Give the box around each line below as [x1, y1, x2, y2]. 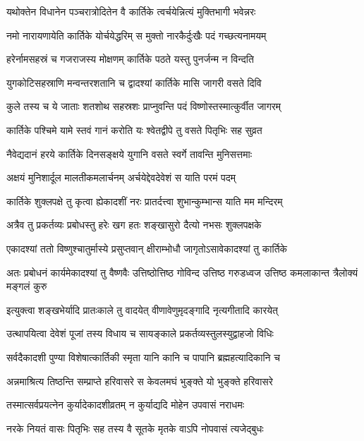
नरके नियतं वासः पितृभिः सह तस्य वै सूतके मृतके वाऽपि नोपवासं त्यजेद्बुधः [6, 421, 264, 435]
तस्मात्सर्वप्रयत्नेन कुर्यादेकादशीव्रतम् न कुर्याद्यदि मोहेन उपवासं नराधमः [6, 397, 244, 412]
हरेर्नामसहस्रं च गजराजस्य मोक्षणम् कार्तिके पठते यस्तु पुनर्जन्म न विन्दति [6, 52, 254, 66]
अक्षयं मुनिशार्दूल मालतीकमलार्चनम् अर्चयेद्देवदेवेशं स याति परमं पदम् [6, 170, 236, 185]
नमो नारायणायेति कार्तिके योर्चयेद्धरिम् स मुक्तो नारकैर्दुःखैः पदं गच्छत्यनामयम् [6, 28, 267, 42]
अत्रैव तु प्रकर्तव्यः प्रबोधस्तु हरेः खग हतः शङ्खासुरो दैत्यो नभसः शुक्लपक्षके [6, 217, 262, 232]
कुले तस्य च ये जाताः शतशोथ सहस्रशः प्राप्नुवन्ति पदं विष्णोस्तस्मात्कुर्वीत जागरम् [6, 99, 281, 114]
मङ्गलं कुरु [6, 279, 47, 294]
